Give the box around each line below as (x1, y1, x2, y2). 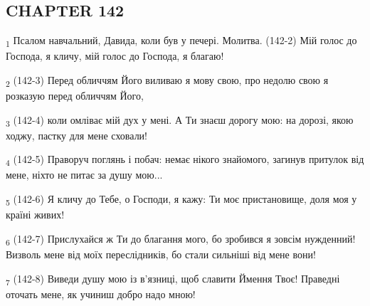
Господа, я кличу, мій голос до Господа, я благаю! (6, 48, 224, 63)
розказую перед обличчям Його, (6, 88, 144, 103)
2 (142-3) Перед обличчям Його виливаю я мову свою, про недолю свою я (6, 72, 329, 89)
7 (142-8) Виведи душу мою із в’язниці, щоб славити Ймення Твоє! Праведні (6, 270, 340, 287)
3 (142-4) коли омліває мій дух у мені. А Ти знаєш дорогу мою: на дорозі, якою (6, 112, 354, 129)
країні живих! (6, 207, 65, 222)
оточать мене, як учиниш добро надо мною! (6, 286, 196, 301)
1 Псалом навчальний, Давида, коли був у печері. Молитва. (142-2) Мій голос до (6, 33, 357, 49)
